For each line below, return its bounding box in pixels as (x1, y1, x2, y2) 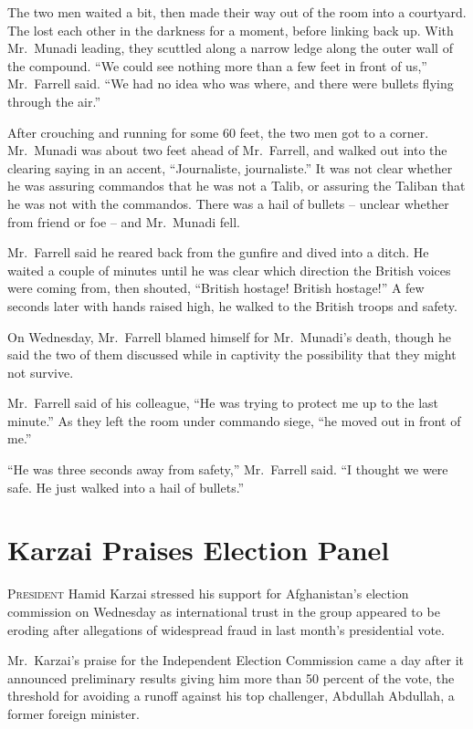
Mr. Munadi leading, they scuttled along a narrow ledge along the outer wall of (7, 38, 453, 57)
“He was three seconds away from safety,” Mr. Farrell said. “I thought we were (7, 460, 448, 479)
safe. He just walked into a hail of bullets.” (7, 477, 245, 496)
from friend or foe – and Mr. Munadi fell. (7, 212, 240, 231)
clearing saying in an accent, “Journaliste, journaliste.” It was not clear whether (7, 158, 453, 177)
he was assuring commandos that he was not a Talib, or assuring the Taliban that (7, 176, 466, 195)
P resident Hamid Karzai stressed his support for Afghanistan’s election (7, 584, 409, 603)
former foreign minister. (7, 703, 140, 723)
